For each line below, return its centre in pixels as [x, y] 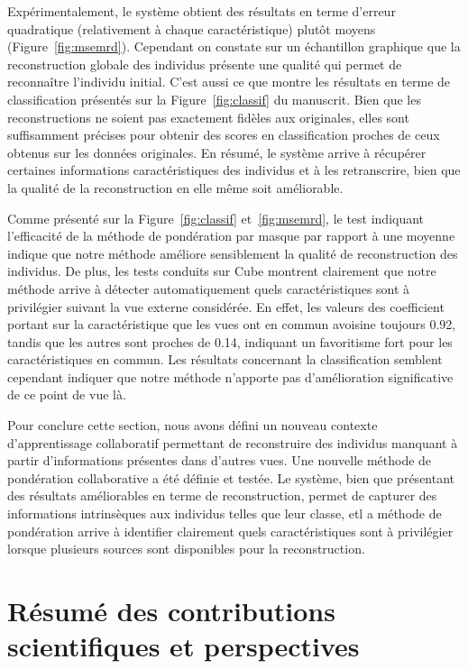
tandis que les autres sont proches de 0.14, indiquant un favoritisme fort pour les [230, 341]
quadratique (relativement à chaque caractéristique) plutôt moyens [192, 28]
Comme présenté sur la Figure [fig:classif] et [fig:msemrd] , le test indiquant [216, 218]
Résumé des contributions [171, 610]
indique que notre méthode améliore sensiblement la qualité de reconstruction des [233, 253]
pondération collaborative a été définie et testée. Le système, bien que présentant [231, 477]
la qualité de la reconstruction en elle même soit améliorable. [175, 187]
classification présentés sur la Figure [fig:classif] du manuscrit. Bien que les [214, 99]
